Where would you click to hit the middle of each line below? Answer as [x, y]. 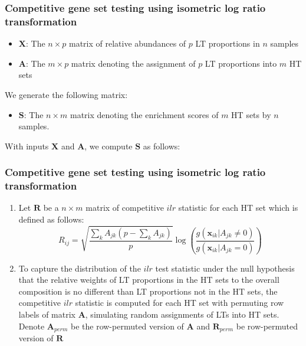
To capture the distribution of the [80, 268]
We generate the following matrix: [66, 94]
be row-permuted [267, 326]
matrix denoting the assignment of [133, 63]
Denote [32, 326]
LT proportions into [241, 63]
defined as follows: [51, 219]
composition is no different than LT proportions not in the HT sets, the [148, 291]
